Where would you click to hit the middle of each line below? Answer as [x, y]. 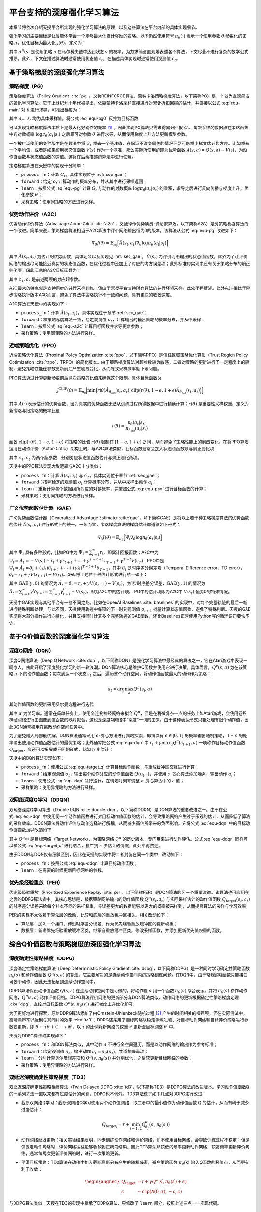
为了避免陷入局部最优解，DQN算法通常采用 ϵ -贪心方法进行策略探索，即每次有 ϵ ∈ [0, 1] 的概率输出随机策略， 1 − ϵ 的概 [128, 736]
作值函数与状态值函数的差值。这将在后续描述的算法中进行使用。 [72, 157]
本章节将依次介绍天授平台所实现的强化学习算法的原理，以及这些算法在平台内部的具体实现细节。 [104, 27]
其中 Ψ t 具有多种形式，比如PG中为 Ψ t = [49, 553]
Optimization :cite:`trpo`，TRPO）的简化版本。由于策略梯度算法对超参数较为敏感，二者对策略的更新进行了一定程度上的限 [129, 362]
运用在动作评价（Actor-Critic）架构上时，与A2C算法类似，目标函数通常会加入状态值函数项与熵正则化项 [112, 448]
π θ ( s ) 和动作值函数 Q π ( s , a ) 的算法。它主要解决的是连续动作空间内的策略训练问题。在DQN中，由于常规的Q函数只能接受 [128, 975]
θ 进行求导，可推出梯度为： [54, 110]
